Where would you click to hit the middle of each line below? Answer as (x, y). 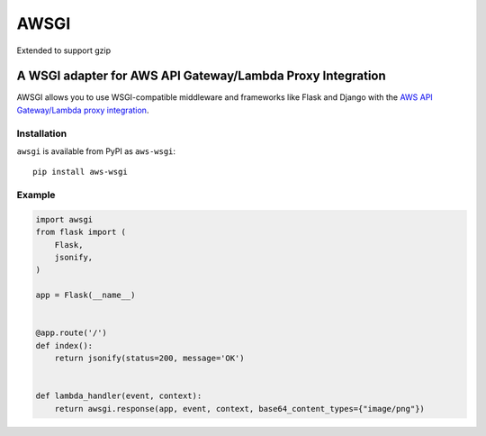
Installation (42, 133)
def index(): (64, 345)
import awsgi (64, 219)
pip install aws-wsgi (80, 172)
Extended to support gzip (64, 50)
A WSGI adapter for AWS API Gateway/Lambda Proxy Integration (201, 76)
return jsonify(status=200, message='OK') (149, 359)
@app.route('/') (72, 333)
